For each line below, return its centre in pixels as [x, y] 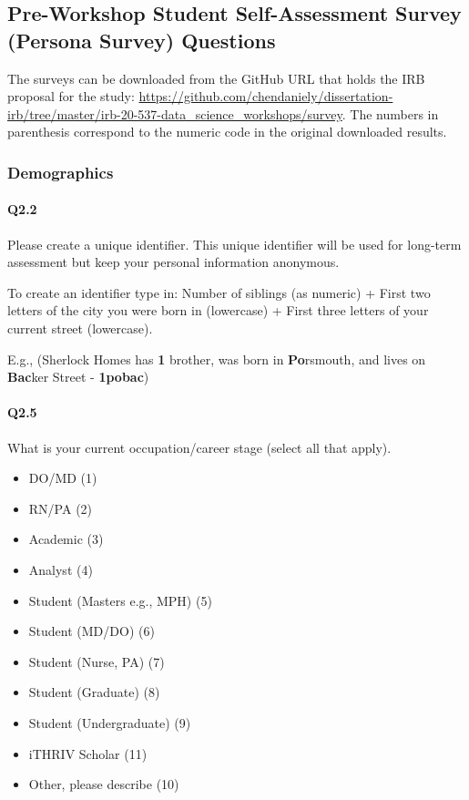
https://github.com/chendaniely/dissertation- [266, 96]
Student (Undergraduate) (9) [110, 722]
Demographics [61, 172]
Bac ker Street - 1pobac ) [78, 377]
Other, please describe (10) [104, 784]
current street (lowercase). [80, 328]
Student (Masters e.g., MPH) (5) [120, 600]
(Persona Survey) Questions [142, 40]
